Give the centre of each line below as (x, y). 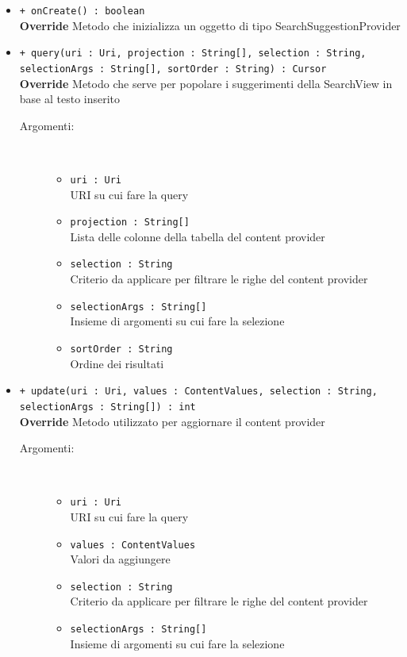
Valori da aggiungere (120, 559)
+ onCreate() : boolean (82, 11)
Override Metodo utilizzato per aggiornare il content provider (172, 421)
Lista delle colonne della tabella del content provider (198, 236)
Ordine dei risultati (117, 363)
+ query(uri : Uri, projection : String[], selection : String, (193, 54)
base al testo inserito (70, 99)
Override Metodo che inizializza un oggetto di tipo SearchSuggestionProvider (210, 25)
